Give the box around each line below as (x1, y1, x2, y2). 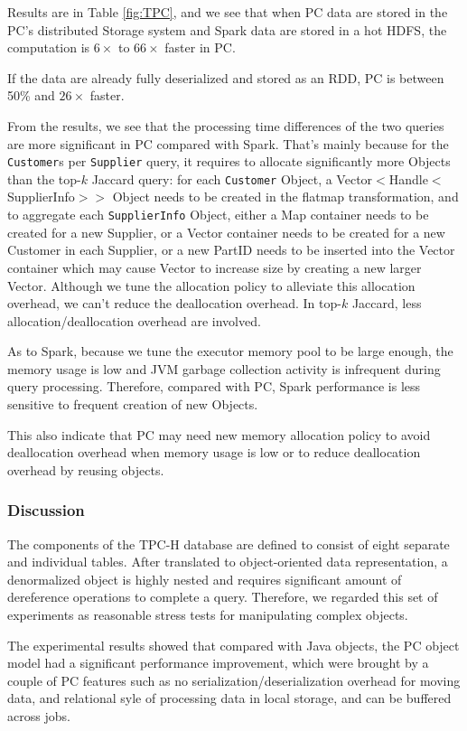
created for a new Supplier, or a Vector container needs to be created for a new (7, 222, 445, 241)
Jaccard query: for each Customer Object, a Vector (91, 169, 373, 188)
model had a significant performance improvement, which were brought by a (7, 653, 429, 672)
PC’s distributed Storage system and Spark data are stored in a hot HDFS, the (7, 20, 447, 39)
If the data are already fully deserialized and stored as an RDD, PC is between (7, 68, 444, 87)
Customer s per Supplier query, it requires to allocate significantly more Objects (7, 152, 451, 171)
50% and (7, 86, 55, 105)
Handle (388, 169, 428, 188)
